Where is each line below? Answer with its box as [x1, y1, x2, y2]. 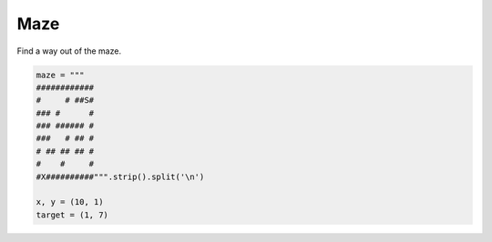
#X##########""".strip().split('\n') [36, 171, 205, 182]
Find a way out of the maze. [16, 45, 122, 56]
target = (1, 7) [36, 209, 109, 220]
